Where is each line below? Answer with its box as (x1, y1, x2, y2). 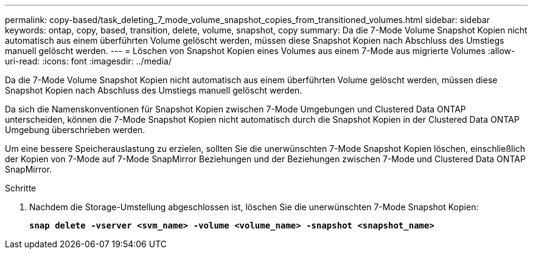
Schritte (5, 183, 37, 193)
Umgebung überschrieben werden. (5, 125, 145, 135)
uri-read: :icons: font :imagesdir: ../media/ (5, 56, 172, 66)
